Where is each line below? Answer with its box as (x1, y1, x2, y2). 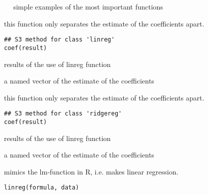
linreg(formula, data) (4, 184, 79, 191)
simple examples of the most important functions (13, 1, 163, 11)
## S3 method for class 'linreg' (4, 36, 115, 43)
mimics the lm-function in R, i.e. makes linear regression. (4, 166, 179, 176)
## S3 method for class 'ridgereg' (4, 110, 122, 117)
